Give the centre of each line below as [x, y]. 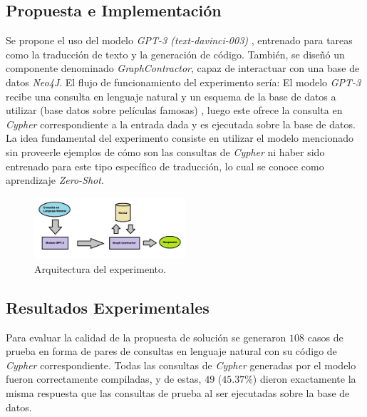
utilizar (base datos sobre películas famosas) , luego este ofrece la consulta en [174, 110]
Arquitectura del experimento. [100, 268]
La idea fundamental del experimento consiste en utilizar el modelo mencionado [180, 138]
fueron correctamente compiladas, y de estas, [104, 379]
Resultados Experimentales [108, 307]
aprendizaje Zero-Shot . [55, 180]
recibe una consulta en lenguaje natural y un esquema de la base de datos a [171, 96]
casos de [325, 337]
